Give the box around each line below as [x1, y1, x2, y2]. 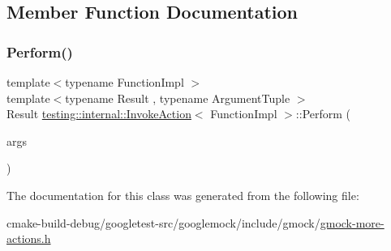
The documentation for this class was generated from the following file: [6, 186, 359, 203]
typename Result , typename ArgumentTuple [65, 89, 290, 106]
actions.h [6, 230, 51, 247]
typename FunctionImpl [65, 74, 184, 90]
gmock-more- [320, 214, 385, 231]
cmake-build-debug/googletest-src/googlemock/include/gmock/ [6, 214, 320, 231]
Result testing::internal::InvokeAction [6, 105, 191, 122]
